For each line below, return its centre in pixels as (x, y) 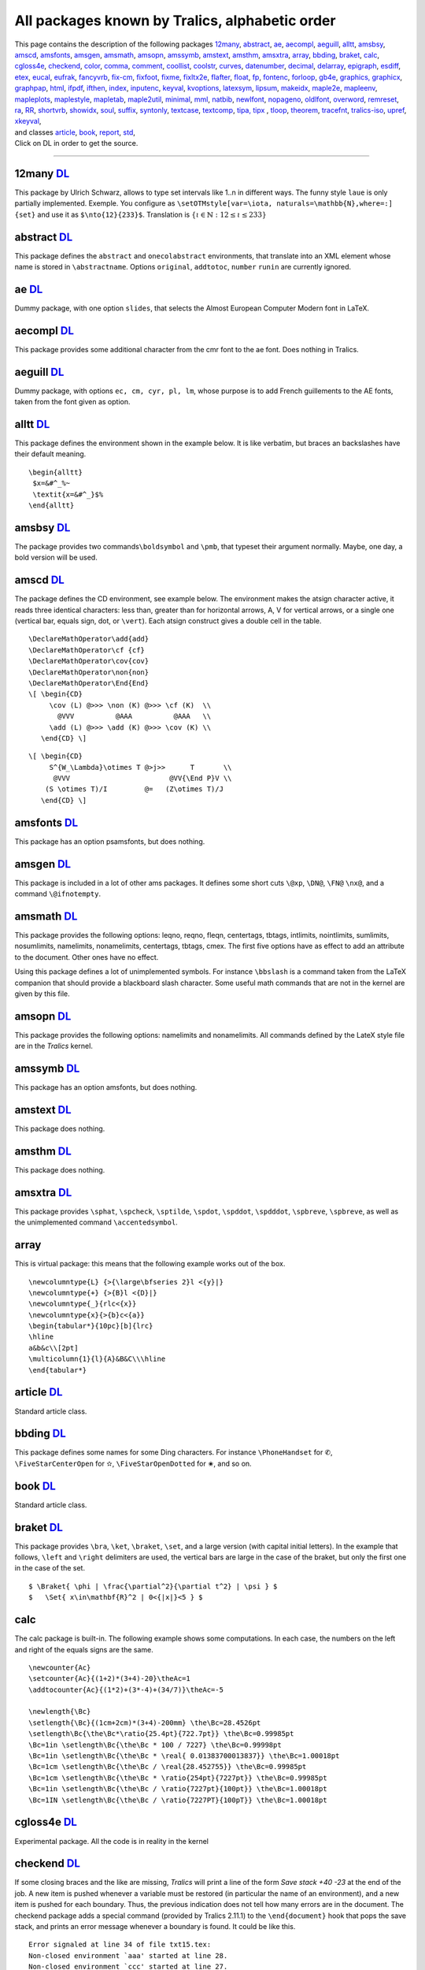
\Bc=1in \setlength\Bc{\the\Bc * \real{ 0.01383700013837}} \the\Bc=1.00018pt (184, 1756)
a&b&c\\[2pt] (54, 1348)
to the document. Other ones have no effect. (87, 957)
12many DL (42, 173)
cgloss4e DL (46, 1822)
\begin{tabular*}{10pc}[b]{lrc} (91, 1326)
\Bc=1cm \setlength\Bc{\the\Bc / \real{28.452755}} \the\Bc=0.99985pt (168, 1767)
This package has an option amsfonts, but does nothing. (106, 1087)
